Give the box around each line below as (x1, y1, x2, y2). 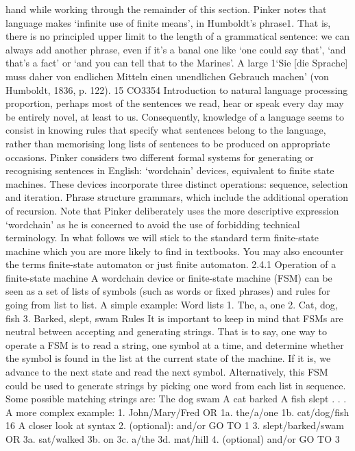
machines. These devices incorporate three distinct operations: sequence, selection (5, 176, 348, 191)
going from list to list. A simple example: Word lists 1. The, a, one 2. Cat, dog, (5, 297, 338, 312)
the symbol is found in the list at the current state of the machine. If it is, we (5, 351, 331, 365)
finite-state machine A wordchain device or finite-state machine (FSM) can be (5, 270, 332, 284)
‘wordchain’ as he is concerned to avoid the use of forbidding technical (5, 217, 300, 231)
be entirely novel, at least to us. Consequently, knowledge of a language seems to (5, 109, 344, 123)
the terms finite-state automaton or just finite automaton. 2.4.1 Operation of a (5, 257, 336, 271)
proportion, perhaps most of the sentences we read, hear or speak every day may (5, 96, 344, 110)
